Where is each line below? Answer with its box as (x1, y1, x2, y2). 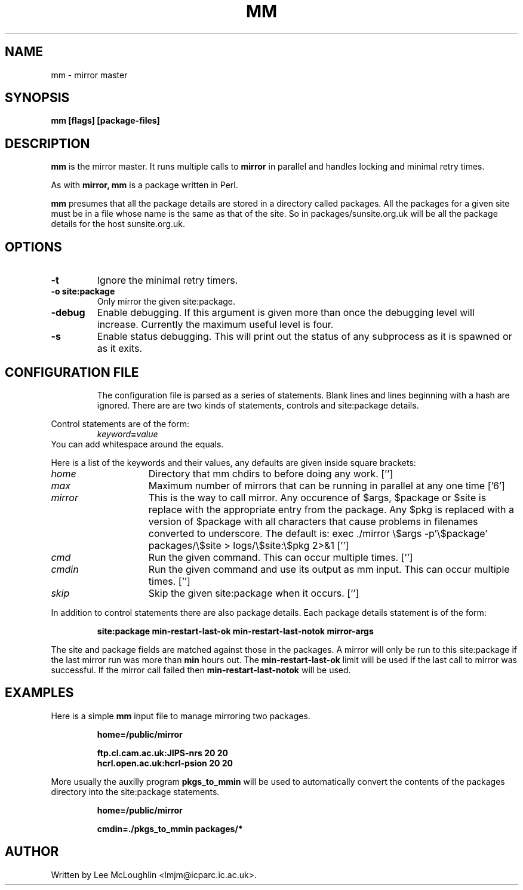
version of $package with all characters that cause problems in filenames (148, 515, 478, 527)
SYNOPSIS (5, 90, 70, 106)
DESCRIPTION (5, 136, 90, 151)
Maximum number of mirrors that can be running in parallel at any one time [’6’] (148, 479, 505, 492)
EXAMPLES (5, 685, 74, 701)
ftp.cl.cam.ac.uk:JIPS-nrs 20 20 (97, 747, 228, 758)
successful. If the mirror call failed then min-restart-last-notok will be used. (51, 664, 351, 675)
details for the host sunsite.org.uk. (51, 219, 186, 229)
